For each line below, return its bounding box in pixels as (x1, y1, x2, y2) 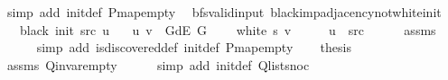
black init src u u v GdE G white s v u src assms (19, 20, 436, 39)
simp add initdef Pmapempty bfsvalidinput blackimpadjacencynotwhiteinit (6, 3, 442, 21)
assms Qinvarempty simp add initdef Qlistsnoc (6, 55, 310, 74)
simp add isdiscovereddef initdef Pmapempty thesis (36, 38, 351, 57)
